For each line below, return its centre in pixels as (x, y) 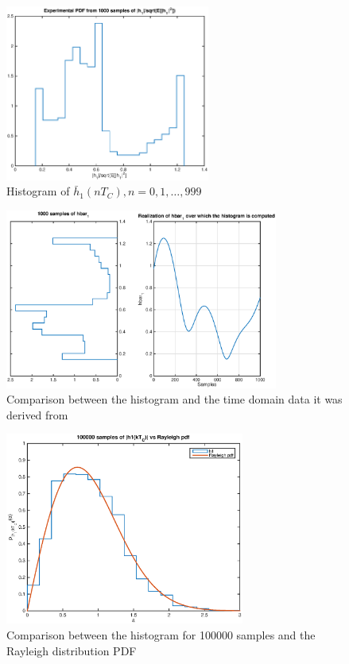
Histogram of (38, 191)
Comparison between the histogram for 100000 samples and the (161, 635)
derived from (37, 414)
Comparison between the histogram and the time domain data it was (174, 399)
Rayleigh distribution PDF (72, 650)
